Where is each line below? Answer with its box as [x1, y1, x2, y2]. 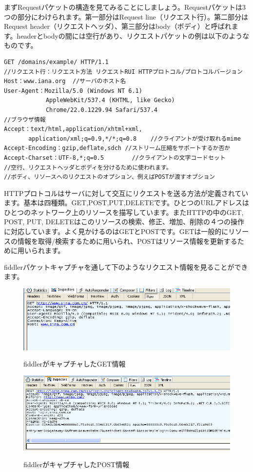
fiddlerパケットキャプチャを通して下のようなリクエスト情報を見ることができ [4, 261, 248, 272]
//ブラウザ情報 [4, 116, 46, 123]
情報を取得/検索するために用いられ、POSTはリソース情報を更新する [17, 236, 237, 246]
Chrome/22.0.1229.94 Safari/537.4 [45, 106, 157, 113]
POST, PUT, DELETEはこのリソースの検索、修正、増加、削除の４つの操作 [4, 216, 245, 227]
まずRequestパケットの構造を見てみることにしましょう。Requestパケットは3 [4, 2, 246, 12]
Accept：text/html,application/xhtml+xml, [4, 126, 142, 133]
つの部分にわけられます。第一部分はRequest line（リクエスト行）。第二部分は [4, 11, 248, 21]
